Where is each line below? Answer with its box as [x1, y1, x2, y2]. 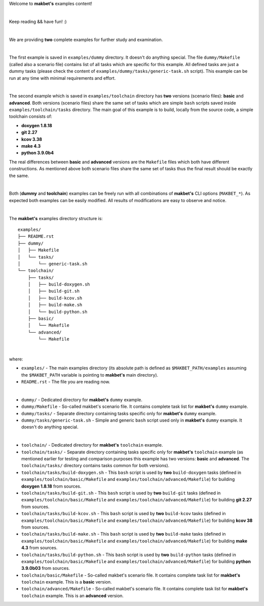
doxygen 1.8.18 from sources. [21, 483, 82, 489]
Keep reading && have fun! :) [9, 19, 67, 24]
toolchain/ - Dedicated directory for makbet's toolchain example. [21, 442, 163, 448]
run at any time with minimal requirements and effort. [9, 75, 116, 81]
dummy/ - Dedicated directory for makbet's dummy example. [21, 397, 143, 403]
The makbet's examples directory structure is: [9, 215, 103, 221]
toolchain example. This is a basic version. [21, 579, 112, 585]
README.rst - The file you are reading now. [21, 379, 110, 385]
